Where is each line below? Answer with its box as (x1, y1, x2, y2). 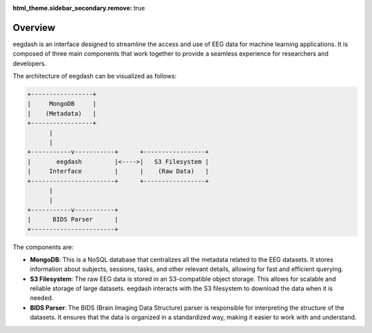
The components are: (12, 243, 74, 251)
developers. (12, 59, 47, 67)
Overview (12, 21, 56, 34)
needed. (30, 294, 54, 302)
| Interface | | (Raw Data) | (27, 167, 209, 175)
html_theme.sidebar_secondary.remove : (12, 4, 132, 12)
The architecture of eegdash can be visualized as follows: (12, 72, 177, 80)
